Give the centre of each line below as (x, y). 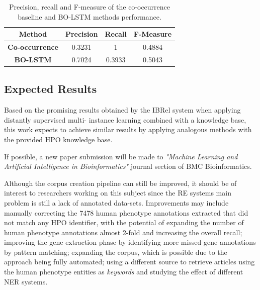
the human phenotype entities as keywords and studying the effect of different (124, 272)
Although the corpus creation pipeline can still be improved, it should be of (120, 183)
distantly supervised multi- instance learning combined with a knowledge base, (125, 119)
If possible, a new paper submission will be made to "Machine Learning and (121, 156)
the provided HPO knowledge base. (58, 139)
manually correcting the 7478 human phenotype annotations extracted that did (126, 212)
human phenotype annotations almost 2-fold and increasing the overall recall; (123, 232)
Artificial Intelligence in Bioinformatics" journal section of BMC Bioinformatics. (128, 166)
